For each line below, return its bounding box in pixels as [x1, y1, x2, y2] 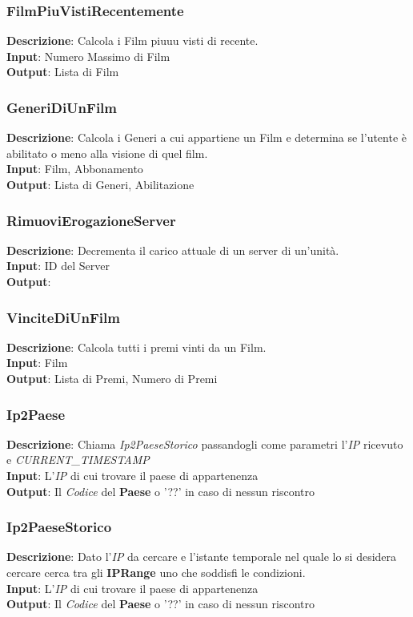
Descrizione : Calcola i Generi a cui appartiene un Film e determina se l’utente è [6, 129, 407, 146]
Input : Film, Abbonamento [6, 160, 143, 177]
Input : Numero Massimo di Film [6, 47, 170, 64]
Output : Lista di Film [6, 63, 119, 80]
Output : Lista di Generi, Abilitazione [6, 176, 194, 192]
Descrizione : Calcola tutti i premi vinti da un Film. [6, 338, 267, 355]
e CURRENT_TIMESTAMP [6, 451, 150, 468]
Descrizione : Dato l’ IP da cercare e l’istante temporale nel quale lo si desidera [6, 548, 397, 565]
